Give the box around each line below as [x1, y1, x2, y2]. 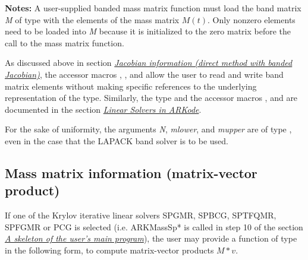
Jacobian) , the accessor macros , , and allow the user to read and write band [5, 68, 284, 80]
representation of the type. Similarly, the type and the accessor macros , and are [5, 91, 298, 104]
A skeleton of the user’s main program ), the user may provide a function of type [5, 232, 297, 245]
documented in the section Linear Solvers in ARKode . [5, 103, 202, 115]
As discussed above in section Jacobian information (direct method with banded [5, 56, 293, 69]
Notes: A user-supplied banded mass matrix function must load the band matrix [5, 2, 301, 14]
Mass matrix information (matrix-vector [5, 163, 257, 182]
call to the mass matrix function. [5, 36, 124, 49]
